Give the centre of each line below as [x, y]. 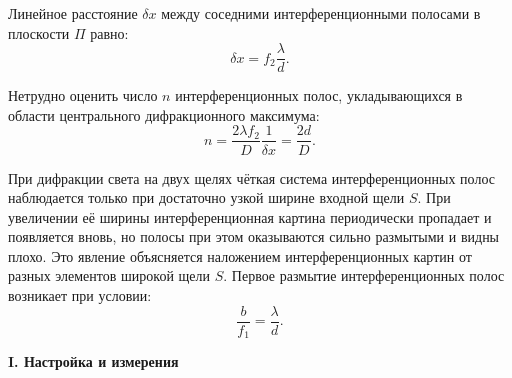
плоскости [39, 32]
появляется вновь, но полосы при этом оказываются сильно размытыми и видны [254, 236]
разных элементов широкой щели [109, 275]
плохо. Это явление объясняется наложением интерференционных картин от [240, 255]
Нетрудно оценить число [83, 95]
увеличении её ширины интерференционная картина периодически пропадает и [250, 216]
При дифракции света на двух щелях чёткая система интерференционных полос [251, 177]
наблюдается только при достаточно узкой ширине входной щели [206, 197]
